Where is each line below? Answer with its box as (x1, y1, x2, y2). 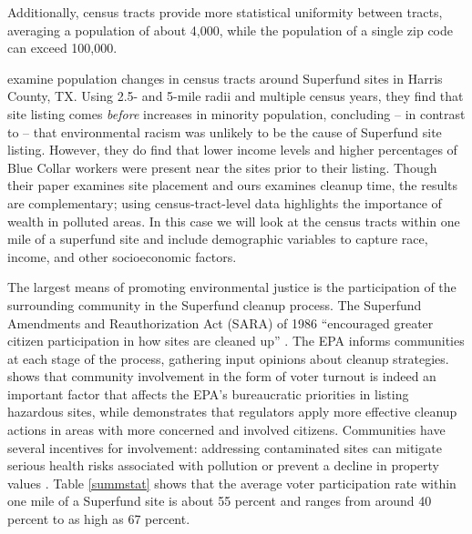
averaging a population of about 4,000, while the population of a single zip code (7, 20, 454, 39)
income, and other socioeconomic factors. (7, 247, 237, 266)
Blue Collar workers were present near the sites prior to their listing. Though (7, 157, 437, 176)
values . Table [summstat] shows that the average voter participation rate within (7, 473, 457, 492)
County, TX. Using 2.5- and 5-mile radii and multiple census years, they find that (7, 86, 464, 106)
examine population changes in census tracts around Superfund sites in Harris (7, 68, 443, 87)
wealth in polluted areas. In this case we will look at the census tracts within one (7, 211, 460, 230)
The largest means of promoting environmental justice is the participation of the (7, 277, 457, 297)
